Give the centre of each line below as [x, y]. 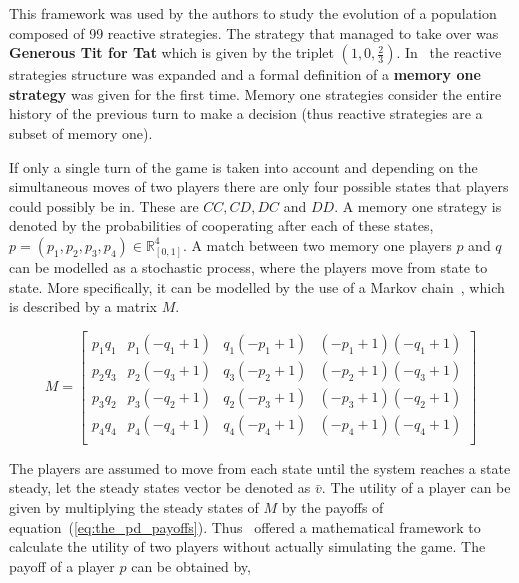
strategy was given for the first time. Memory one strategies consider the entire [255, 93]
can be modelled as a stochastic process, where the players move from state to [248, 266]
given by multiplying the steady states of [134, 507]
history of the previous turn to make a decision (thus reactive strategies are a [246, 113]
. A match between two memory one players [317, 244]
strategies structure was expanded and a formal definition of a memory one [245, 74]
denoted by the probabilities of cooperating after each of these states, [221, 225]
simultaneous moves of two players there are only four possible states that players [259, 186]
